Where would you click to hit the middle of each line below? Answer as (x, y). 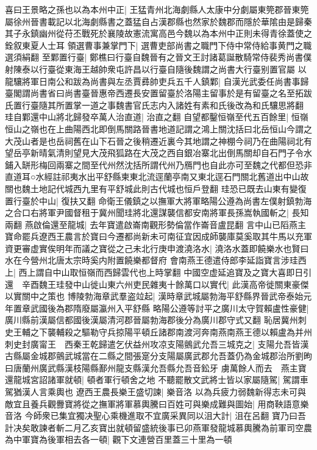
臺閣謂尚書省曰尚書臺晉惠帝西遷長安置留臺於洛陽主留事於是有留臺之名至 (150, 93)
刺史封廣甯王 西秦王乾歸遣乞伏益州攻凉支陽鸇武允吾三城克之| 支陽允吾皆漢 (157, 344)
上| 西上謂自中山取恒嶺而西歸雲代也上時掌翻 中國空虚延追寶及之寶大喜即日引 (158, 272)
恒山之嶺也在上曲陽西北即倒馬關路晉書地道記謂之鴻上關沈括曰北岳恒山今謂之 (158, 128)
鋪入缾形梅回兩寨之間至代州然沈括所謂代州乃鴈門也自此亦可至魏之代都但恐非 (158, 164)
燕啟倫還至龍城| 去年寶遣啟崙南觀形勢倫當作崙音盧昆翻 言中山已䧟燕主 (165, 224)
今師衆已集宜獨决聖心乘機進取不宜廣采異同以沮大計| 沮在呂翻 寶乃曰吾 (165, 416)
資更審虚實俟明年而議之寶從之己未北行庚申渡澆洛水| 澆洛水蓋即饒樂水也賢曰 (157, 248)
